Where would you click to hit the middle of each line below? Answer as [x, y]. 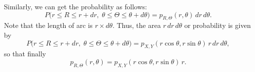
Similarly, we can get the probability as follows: [75, 6]
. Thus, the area [137, 25]
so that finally [25, 54]
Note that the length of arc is [48, 25]
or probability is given [218, 25]
